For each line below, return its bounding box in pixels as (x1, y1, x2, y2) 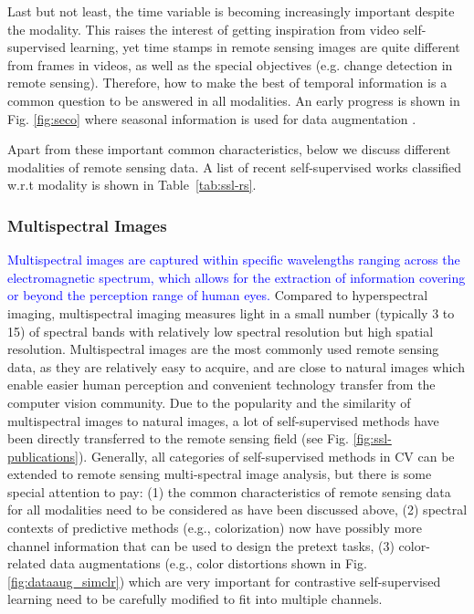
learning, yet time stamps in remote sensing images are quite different (69, 37, 460, 57)
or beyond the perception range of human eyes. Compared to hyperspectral (7, 286, 428, 305)
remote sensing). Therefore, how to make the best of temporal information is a (7, 73, 448, 92)
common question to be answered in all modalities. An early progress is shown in (7, 90, 460, 109)
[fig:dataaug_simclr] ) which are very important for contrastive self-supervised (7, 571, 441, 590)
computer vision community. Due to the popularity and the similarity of (7, 392, 411, 411)
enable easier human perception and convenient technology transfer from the (7, 375, 436, 394)
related (7, 554, 47, 573)
